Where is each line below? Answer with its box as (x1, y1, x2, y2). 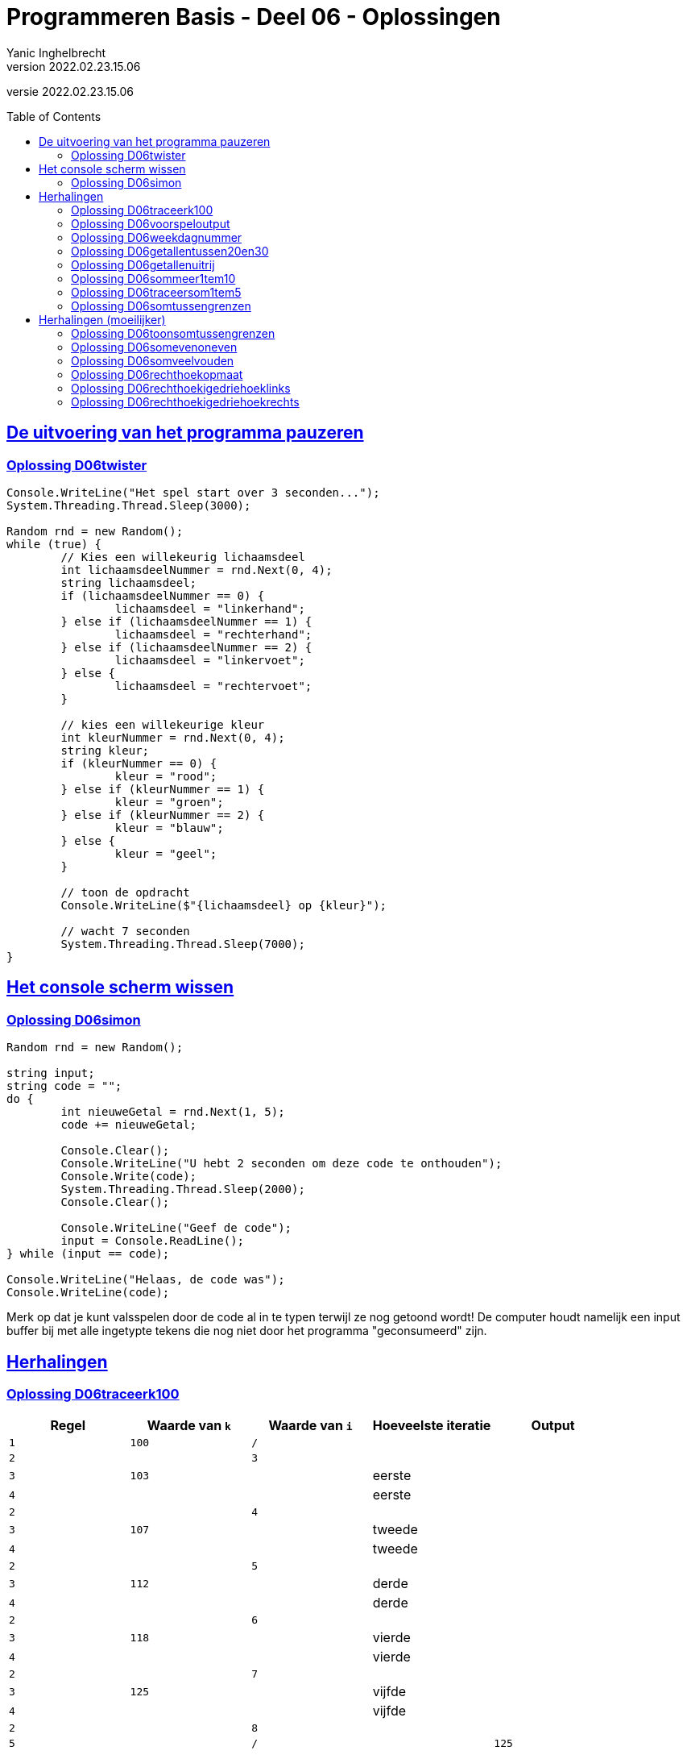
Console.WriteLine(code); (6, 1286, 170, 1300)
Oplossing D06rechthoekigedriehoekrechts (71, 394, 300, 409)
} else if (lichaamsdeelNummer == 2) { (60, 640, 312, 654)
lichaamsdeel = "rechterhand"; (114, 627, 312, 641)
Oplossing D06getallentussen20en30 (71, 243, 269, 258)
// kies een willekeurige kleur (60, 717, 265, 731)
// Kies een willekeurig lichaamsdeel (60, 550, 305, 564)
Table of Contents (6, 109, 101, 123)
